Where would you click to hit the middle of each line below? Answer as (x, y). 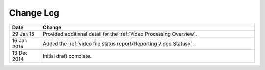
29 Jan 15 (23, 34)
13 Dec (20, 53)
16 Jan (20, 40)
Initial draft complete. (67, 56)
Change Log (34, 13)
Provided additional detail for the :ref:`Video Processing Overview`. (120, 34)
